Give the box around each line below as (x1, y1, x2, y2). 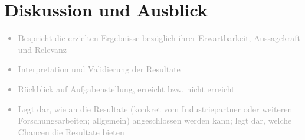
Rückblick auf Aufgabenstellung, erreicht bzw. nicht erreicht (18, 82, 235, 95)
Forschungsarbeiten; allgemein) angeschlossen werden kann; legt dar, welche (18, 114, 292, 126)
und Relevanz (18, 43, 67, 55)
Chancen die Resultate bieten (18, 125, 124, 138)
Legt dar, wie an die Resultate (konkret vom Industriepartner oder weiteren (18, 102, 293, 115)
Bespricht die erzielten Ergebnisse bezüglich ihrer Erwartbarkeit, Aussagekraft (18, 32, 300, 44)
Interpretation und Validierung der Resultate (18, 63, 181, 75)
